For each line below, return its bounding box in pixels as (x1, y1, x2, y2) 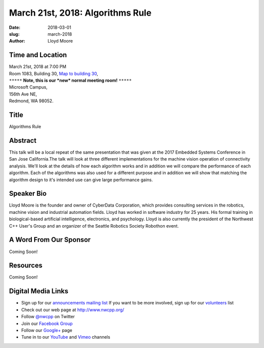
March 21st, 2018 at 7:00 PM (9, 64, 66, 70)
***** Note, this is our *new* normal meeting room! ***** (9, 77, 132, 83)
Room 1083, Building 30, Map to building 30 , (9, 70, 98, 76)
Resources (9, 261, 43, 270)
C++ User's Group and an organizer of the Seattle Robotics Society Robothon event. (9, 223, 179, 229)
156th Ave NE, (9, 91, 37, 97)
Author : (9, 38, 25, 44)
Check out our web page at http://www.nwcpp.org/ (21, 306, 125, 313)
